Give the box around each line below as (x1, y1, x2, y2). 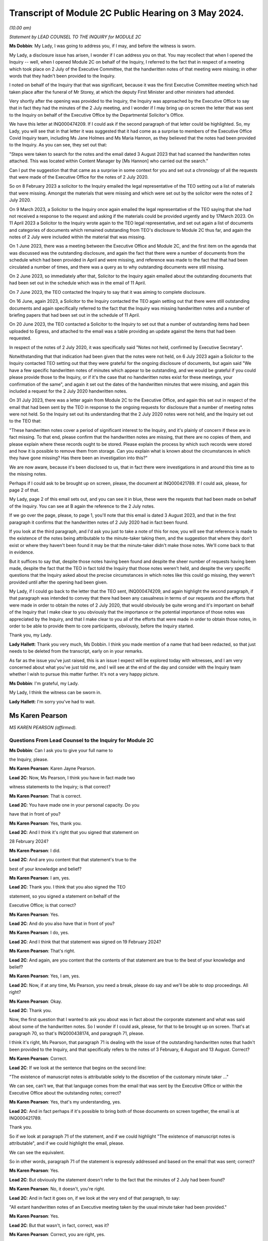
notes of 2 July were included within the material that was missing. (9, 234, 146, 240)
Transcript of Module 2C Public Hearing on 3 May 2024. (9, 7, 244, 18)
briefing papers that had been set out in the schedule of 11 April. (9, 312, 140, 318)
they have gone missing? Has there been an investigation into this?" (9, 455, 148, 461)
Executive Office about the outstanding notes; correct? (9, 1090, 122, 1096)
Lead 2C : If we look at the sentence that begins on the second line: (9, 1065, 146, 1071)
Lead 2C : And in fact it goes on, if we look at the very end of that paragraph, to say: (9, 1195, 180, 1201)
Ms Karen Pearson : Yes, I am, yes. (9, 973, 80, 979)
